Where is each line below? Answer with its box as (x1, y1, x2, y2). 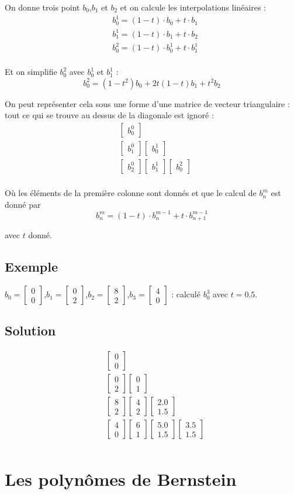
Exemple (5, 258, 58, 276)
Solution (5, 321, 56, 339)
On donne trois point (5, 1, 80, 13)
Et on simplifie (5, 66, 57, 78)
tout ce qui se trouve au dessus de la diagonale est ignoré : (5, 109, 214, 121)
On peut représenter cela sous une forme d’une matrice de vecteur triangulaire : (5, 97, 290, 109)
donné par (5, 198, 41, 210)
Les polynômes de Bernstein (5, 466, 237, 490)
